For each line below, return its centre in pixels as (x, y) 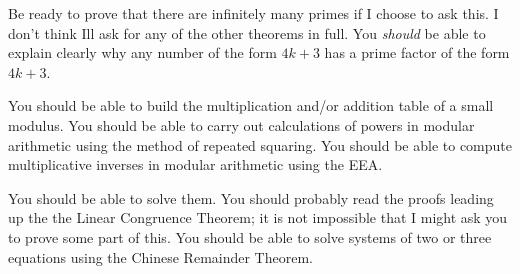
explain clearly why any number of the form (142, 52)
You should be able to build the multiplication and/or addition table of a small (251, 105)
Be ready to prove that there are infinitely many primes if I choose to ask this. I (253, 13)
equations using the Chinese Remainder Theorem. (160, 256)
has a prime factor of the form (417, 52)
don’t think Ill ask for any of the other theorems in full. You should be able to (247, 32)
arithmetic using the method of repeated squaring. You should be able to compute (260, 144)
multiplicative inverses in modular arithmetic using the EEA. (195, 164)
